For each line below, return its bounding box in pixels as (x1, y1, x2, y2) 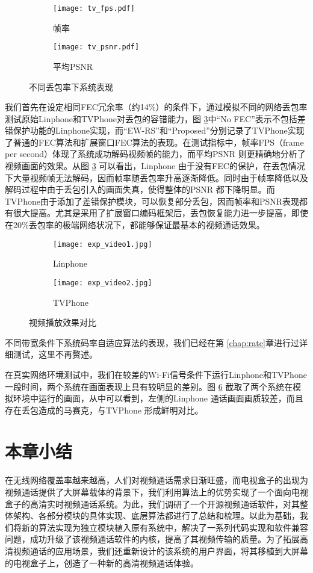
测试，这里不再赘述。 (13, 348, 98, 361)
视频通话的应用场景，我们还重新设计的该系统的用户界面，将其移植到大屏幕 (13, 544, 308, 557)
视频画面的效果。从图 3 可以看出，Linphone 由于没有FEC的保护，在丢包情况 (5, 160, 305, 172)
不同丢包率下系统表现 (29, 80, 113, 93)
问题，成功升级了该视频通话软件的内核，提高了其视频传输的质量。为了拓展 (5, 533, 300, 545)
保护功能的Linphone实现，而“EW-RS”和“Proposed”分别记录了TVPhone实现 (13, 124, 305, 137)
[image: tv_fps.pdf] (53, 4, 135, 13)
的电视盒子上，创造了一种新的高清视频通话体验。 (5, 556, 199, 569)
